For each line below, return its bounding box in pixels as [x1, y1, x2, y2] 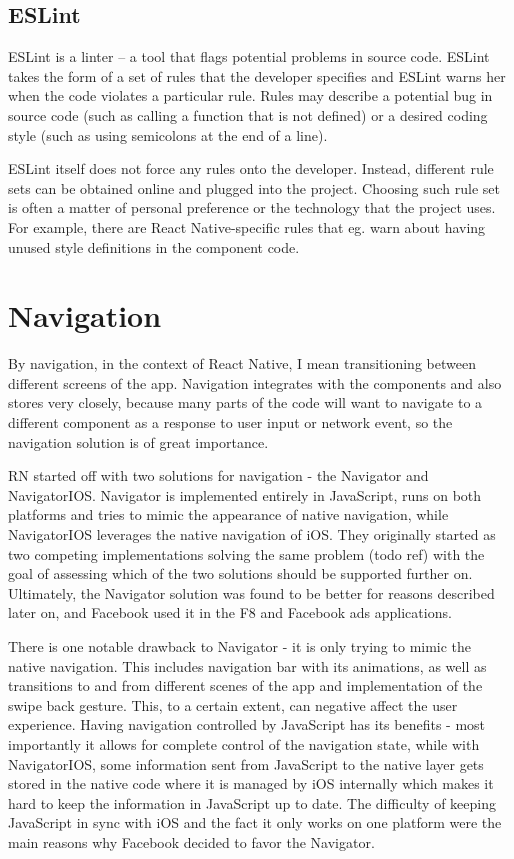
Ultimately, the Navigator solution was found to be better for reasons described [8, 582, 495, 603]
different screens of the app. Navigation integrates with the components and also [8, 372, 502, 393]
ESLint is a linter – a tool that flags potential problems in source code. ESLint [8, 46, 490, 67]
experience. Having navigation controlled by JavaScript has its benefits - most [8, 714, 486, 735]
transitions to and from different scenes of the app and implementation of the [8, 675, 483, 696]
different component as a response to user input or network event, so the [8, 412, 453, 433]
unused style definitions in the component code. [8, 236, 300, 257]
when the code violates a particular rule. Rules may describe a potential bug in [8, 85, 493, 106]
